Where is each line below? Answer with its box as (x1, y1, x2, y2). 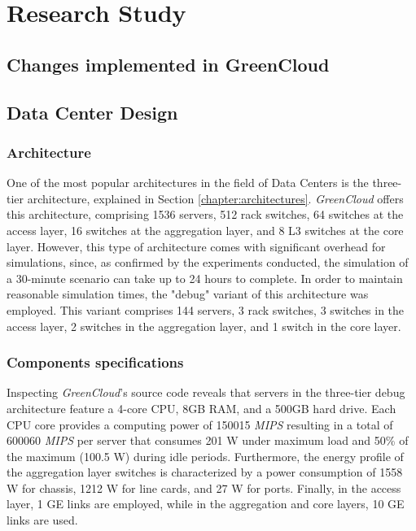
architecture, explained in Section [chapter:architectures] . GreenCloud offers (27, 189, 404, 207)
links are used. (7, 511, 78, 529)
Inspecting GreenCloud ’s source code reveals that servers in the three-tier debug (7, 384, 405, 401)
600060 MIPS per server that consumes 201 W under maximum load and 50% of (7, 432, 409, 449)
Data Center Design (7, 99, 178, 124)
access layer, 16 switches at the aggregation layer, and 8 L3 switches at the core (7, 221, 404, 238)
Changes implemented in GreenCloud (7, 51, 330, 76)
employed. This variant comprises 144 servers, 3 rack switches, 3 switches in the (7, 301, 405, 318)
